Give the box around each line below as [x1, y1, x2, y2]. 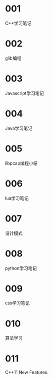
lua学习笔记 [5, 195, 29, 201]
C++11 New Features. [5, 369, 49, 375]
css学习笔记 [5, 300, 30, 306]
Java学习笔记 [5, 125, 33, 131]
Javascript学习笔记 [5, 90, 44, 96]
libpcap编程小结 [5, 160, 38, 166]
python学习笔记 [5, 265, 37, 271]
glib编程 [5, 55, 21, 61]
